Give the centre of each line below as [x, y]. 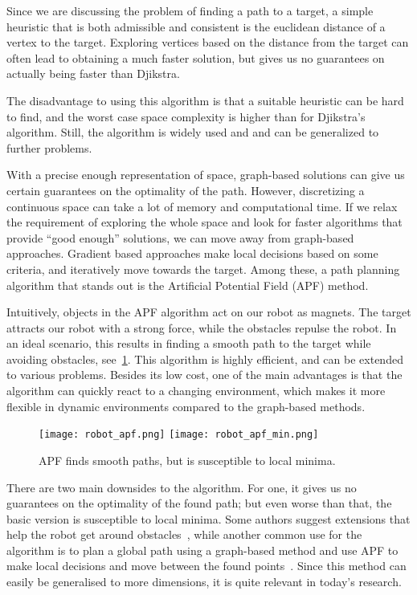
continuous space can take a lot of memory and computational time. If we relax [202, 206]
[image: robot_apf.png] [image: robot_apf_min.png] [179, 435]
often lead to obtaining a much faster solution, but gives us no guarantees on [196, 57]
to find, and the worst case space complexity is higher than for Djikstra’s [186, 116]
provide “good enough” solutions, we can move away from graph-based [180, 237]
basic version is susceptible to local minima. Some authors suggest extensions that [208, 518]
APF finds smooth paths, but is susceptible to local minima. [187, 460]
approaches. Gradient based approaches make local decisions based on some [192, 253]
